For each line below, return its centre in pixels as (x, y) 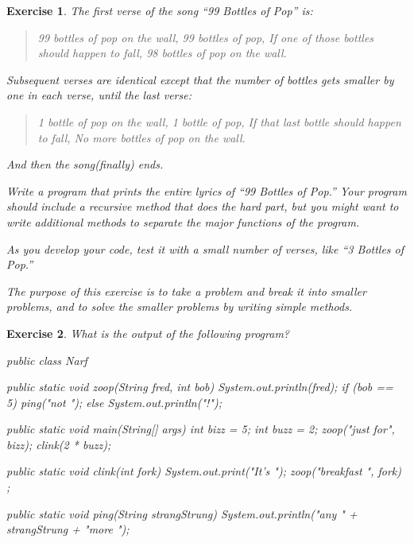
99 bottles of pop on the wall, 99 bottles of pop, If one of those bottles (206, 37)
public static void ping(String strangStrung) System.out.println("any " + (182, 513)
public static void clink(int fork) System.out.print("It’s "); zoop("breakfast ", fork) (204, 471)
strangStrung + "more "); (68, 529)
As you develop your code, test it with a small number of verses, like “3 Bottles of (205, 248)
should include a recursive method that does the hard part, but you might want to (203, 206)
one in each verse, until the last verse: (99, 95)
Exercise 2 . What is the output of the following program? (148, 333)
